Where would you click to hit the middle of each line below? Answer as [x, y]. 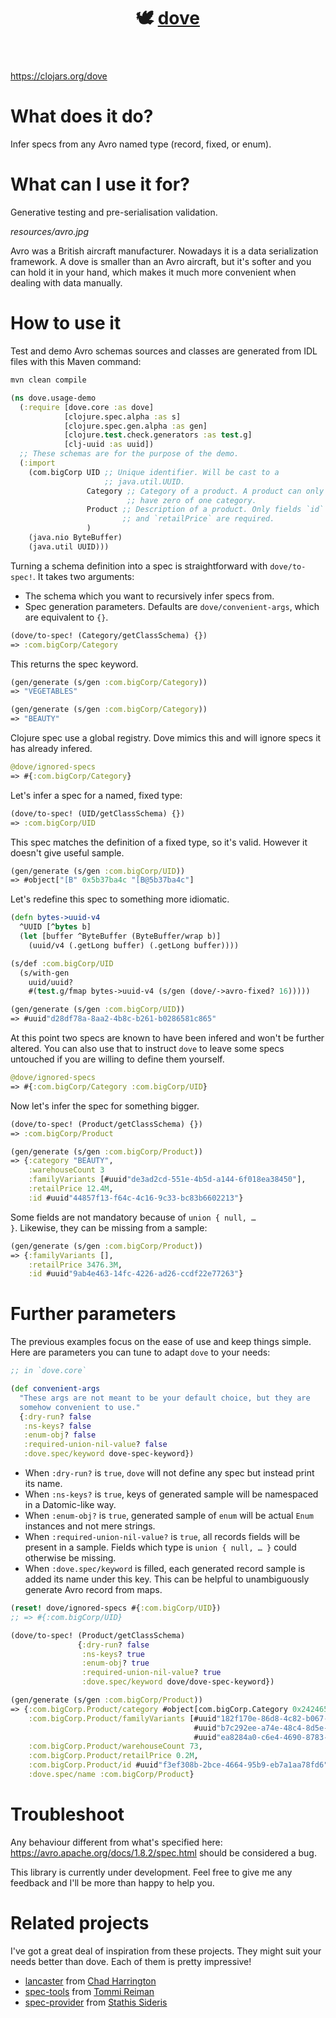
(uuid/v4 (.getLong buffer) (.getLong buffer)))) [134, 945]
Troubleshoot [67, 1814]
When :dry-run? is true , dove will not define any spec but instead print [169, 1473]
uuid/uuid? [51, 982]
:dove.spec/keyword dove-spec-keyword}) [109, 1454]
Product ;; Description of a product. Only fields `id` [205, 510]
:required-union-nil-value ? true [151, 1673]
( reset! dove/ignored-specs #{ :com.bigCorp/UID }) [116, 1608]
